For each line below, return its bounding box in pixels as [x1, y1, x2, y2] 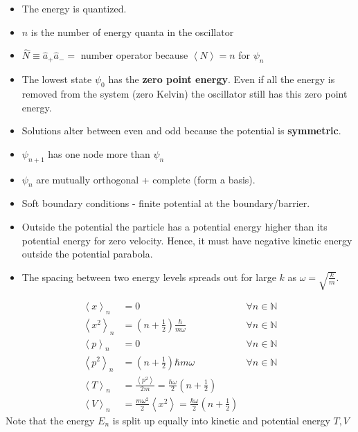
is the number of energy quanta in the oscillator [30, 24, 234, 39]
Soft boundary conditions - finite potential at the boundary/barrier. [21, 196, 310, 210]
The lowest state [21, 72, 92, 87]
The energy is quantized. [21, 1, 127, 15]
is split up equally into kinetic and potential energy [112, 413, 330, 427]
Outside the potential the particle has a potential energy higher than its [21, 219, 328, 233]
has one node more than [48, 146, 150, 161]
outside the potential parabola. [21, 246, 153, 261]
